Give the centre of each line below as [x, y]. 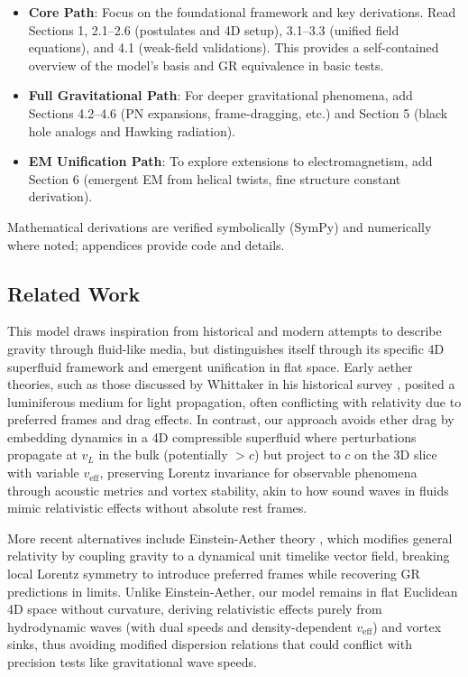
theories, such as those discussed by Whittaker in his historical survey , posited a [231, 384]
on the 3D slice [396, 454]
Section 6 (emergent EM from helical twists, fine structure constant [215, 178]
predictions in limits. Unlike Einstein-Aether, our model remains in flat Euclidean [233, 591]
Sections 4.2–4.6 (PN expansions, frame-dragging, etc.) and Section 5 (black [238, 112]
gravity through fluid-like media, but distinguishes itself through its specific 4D [226, 348]
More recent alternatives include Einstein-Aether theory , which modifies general [230, 538]
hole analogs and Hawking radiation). [132, 130]
